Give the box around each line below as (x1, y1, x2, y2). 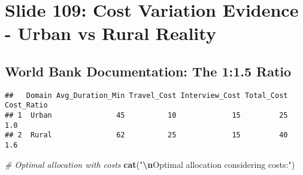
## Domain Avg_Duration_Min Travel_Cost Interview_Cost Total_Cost (5, 91, 288, 100)
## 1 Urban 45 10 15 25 (5, 111, 288, 120)
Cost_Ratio (5, 101, 48, 110)
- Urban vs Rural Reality (5, 21, 216, 45)
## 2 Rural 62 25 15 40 (5, 131, 288, 140)
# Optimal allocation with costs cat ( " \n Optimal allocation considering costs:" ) (5, 158, 295, 170)
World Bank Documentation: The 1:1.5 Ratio (5, 62, 292, 80)
